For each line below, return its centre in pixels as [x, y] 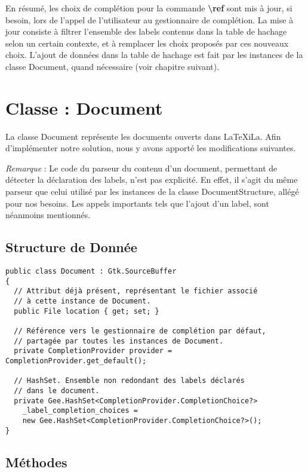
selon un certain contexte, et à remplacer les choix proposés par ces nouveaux [147, 43]
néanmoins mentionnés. [48, 215]
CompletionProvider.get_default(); [76, 361]
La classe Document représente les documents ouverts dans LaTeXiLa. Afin [143, 136]
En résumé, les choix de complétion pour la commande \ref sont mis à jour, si [149, 8]
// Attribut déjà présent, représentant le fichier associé [136, 291]
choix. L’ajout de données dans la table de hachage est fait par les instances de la [154, 55]
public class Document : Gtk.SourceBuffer [91, 272]
